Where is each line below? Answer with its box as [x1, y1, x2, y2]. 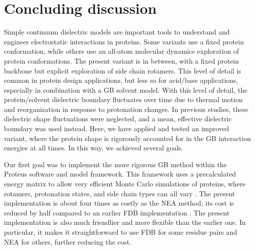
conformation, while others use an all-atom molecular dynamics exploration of [4, 46, 239, 56]
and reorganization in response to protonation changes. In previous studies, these [4, 104, 249, 114]
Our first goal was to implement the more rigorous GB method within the [4, 159, 227, 169]
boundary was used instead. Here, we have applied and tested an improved [4, 123, 229, 134]
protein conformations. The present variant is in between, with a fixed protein [4, 55, 239, 66]
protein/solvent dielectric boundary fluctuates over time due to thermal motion [4, 94, 243, 105]
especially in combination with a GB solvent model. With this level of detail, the [4, 84, 248, 95]
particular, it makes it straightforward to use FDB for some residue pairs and [4, 227, 237, 237]
